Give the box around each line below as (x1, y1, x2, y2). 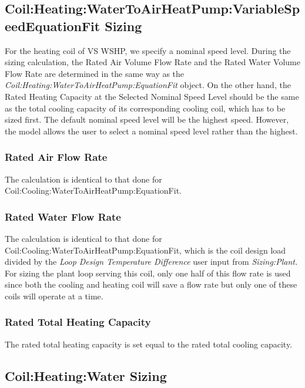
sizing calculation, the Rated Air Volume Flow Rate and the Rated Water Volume (5, 56, 300, 68)
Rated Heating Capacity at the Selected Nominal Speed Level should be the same (5, 90, 299, 102)
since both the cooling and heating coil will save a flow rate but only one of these (5, 278, 297, 291)
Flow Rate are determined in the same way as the (5, 67, 185, 79)
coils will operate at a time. (5, 289, 103, 302)
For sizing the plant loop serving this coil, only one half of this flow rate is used (5, 266, 291, 279)
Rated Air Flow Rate (5, 150, 108, 164)
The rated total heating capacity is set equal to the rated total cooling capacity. (5, 338, 293, 350)
